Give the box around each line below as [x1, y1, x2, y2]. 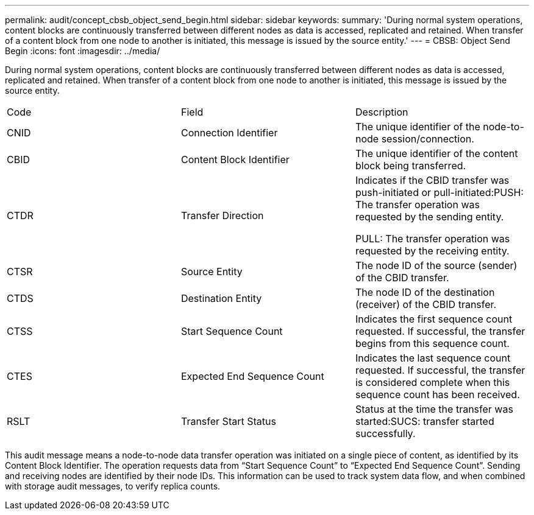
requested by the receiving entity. [355, 245, 510, 257]
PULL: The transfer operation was [355, 233, 510, 245]
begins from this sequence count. [355, 337, 510, 349]
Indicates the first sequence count [355, 313, 513, 325]
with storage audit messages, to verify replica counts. [5, 481, 221, 491]
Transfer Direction [180, 209, 264, 222]
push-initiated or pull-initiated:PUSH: [355, 186, 524, 198]
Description [355, 106, 408, 118]
